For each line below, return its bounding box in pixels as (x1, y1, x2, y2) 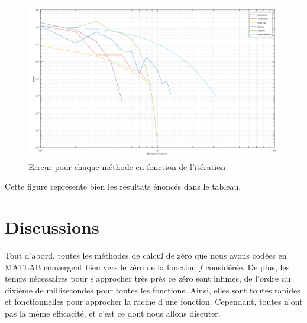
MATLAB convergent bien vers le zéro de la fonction (5, 260, 196, 273)
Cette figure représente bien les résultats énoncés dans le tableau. (5, 180, 241, 193)
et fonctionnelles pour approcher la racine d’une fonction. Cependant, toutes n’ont (5, 295, 303, 308)
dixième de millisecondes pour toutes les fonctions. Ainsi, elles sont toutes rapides (5, 283, 300, 296)
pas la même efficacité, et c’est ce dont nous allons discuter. (5, 306, 221, 319)
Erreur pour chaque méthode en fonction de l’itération (28, 160, 225, 172)
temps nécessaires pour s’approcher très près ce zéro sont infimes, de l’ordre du (5, 272, 291, 285)
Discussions (5, 215, 99, 239)
